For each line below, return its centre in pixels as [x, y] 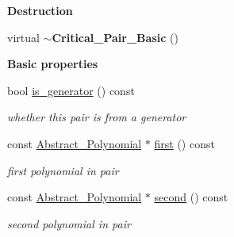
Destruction [40, 10]
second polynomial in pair [69, 223]
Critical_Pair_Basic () [115, 37]
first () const [184, 143]
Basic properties [53, 64]
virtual [23, 37]
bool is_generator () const [71, 90]
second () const [191, 197]
